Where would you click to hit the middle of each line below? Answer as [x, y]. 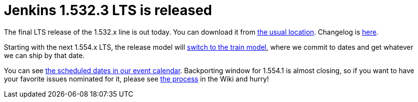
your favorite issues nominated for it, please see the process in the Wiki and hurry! [137, 79]
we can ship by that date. [44, 55]
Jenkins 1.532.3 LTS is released [108, 10]
